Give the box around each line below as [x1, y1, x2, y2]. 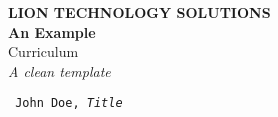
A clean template [8, 60, 111, 81]
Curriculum [8, 41, 79, 62]
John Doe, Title [15, 96, 123, 111]
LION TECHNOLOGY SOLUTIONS [8, 2, 271, 22]
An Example [8, 21, 96, 42]
